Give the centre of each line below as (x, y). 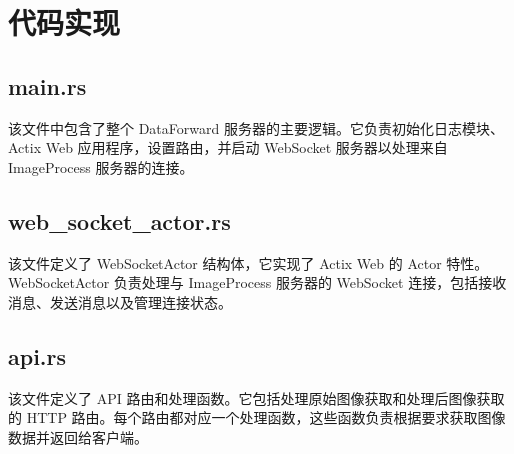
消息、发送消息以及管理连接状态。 (120, 301)
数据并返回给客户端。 (78, 436)
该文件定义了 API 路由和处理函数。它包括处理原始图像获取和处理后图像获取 (256, 397)
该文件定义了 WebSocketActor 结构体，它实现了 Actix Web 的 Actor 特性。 (248, 262)
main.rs (47, 85)
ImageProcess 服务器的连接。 (101, 166)
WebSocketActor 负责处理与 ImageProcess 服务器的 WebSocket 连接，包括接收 (257, 282)
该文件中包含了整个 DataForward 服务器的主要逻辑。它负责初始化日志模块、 (256, 127)
